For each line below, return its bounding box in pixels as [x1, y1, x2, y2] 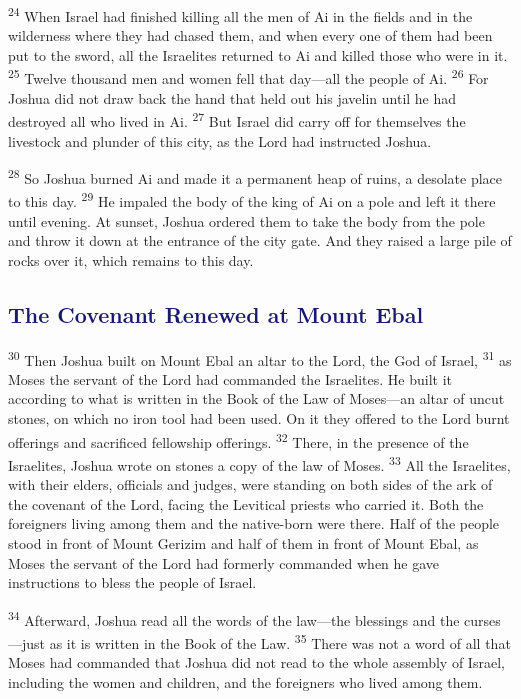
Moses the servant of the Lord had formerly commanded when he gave [8, 552, 440, 573]
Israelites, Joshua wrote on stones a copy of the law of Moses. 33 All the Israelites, [8, 451, 511, 475]
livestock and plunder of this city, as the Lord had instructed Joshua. [8, 130, 432, 151]
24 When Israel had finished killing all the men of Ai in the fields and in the [8, 3, 473, 26]
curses [464, 609, 501, 630]
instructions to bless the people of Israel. [8, 572, 257, 593]
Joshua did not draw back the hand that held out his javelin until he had [8, 87, 457, 108]
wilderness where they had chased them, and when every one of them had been [8, 25, 493, 46]
